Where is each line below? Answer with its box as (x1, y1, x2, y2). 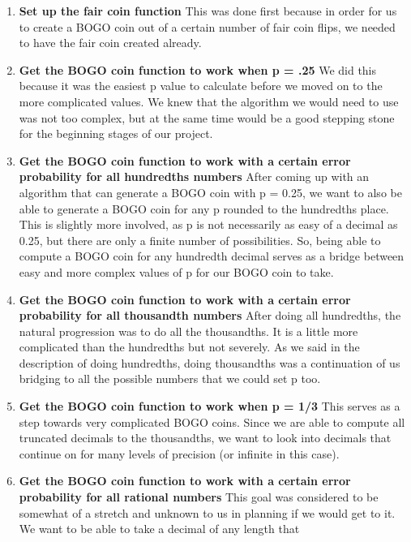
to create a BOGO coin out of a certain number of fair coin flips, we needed (19, 18, 396, 35)
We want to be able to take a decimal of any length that (19, 520, 300, 537)
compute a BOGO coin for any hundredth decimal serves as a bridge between (19, 247, 405, 265)
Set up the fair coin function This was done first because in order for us (19, 2, 397, 19)
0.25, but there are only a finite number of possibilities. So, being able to (19, 231, 381, 248)
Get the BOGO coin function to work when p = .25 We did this (19, 61, 377, 78)
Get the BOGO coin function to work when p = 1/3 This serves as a (19, 398, 400, 415)
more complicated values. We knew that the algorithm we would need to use (19, 92, 399, 110)
